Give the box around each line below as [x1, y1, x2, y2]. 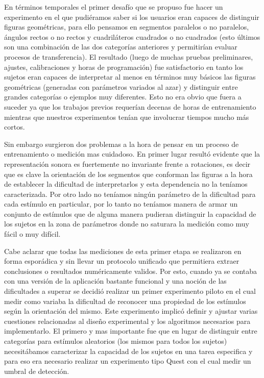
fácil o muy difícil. [4, 229, 61, 239]
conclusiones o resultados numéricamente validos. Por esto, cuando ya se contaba [4, 265, 257, 276]
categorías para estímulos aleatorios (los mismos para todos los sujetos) [4, 336, 227, 346]
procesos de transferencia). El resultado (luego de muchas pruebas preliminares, [4, 51, 253, 62]
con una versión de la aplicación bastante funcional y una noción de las [4, 275, 227, 286]
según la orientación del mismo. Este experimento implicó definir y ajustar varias [4, 306, 258, 316]
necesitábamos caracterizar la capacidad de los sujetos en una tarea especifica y [4, 345, 253, 356]
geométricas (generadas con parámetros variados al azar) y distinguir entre [4, 81, 238, 92]
